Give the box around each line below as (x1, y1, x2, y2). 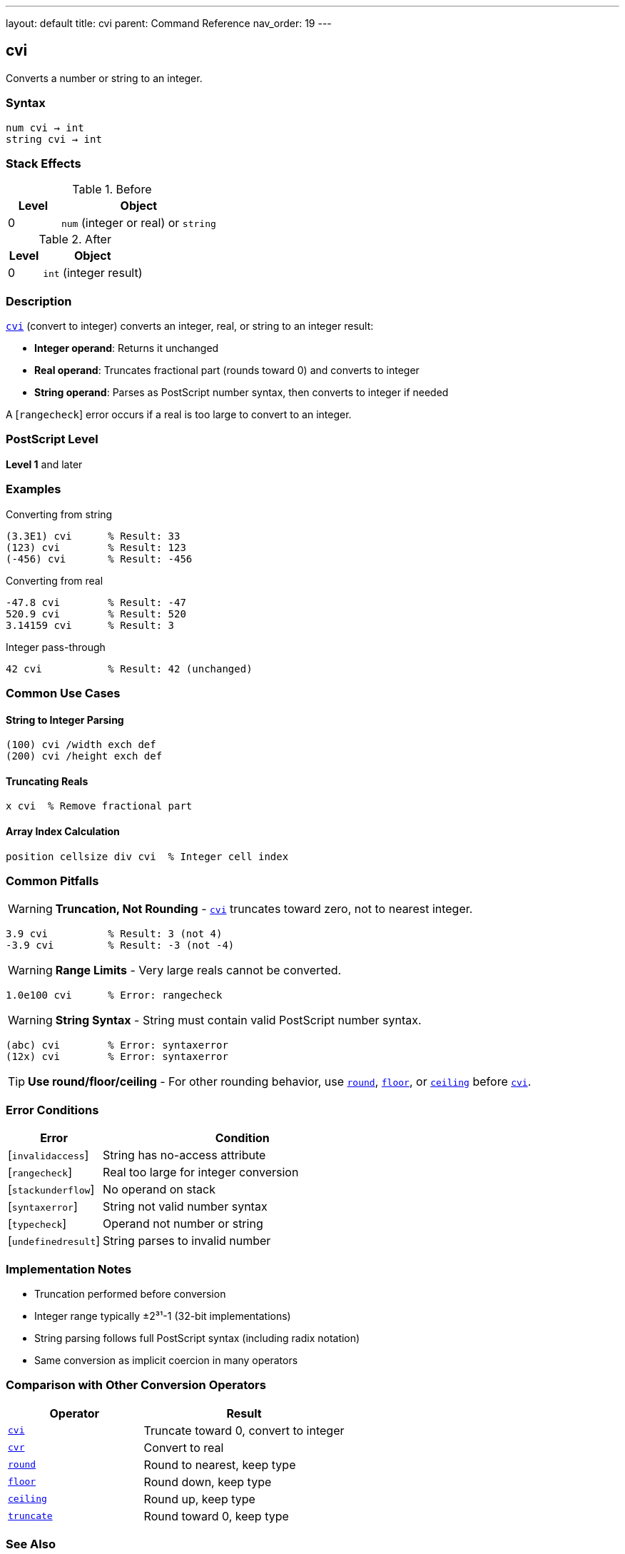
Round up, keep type (143, 1491, 255, 1506)
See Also (6, 1537, 56, 1551)
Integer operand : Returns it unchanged (34, 342, 219, 355)
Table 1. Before (72, 182, 152, 197)
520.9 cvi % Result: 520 (6, 607, 186, 620)
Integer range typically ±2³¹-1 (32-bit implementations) (34, 1309, 291, 1322)
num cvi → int (6, 121, 84, 133)
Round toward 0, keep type (143, 1508, 289, 1523)
